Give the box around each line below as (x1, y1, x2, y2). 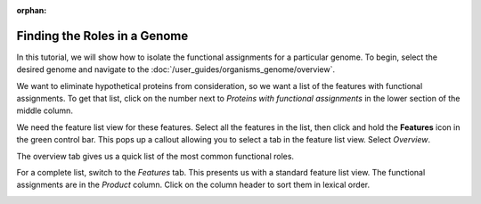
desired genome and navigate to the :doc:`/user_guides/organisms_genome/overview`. (16, 64, 336, 75)
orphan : (16, 5, 47, 15)
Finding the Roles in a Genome (16, 28, 189, 44)
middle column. (16, 105, 73, 116)
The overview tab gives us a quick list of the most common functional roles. (16, 151, 294, 161)
